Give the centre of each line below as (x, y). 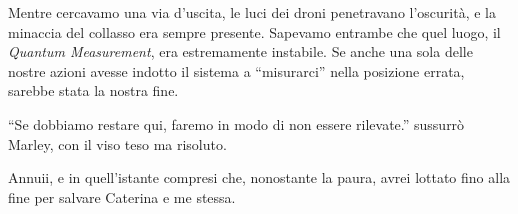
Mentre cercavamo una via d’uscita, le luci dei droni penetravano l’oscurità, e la (252, 12)
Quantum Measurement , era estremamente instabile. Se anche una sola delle (240, 51)
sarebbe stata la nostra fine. (93, 90)
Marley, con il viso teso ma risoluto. (117, 143)
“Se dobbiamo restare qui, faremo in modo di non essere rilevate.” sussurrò (236, 123)
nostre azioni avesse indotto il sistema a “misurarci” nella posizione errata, (236, 70)
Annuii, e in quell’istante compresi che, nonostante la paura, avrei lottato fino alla (259, 177)
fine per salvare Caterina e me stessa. (122, 196)
